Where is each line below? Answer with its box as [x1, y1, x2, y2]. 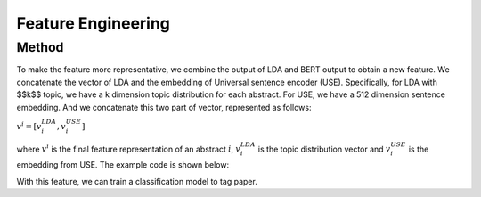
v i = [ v [16, 120, 42, 131]
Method [16, 39, 64, 55]
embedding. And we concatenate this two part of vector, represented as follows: [16, 102, 312, 112]
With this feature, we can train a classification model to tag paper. [16, 176, 257, 186]
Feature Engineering [16, 13, 171, 33]
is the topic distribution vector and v [257, 144, 391, 154]
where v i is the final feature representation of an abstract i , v [16, 143, 241, 154]
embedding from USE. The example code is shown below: [16, 160, 230, 170]
